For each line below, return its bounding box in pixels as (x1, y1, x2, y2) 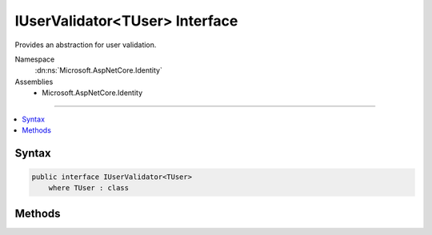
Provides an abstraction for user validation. (14, 40, 157, 50)
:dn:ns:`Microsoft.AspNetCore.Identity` (34, 66, 163, 75)
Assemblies (14, 77, 54, 86)
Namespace (14, 54, 55, 64)
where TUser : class (48, 184, 130, 193)
